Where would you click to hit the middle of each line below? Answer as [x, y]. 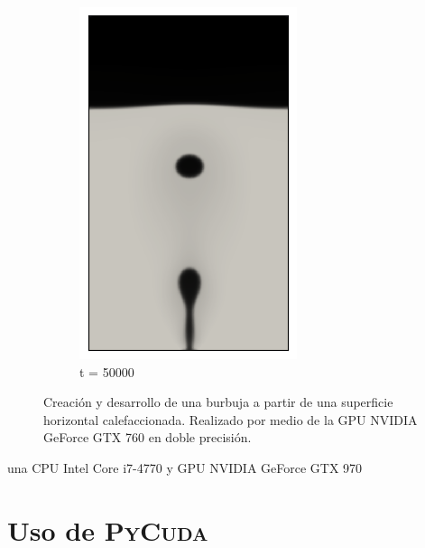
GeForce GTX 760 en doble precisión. [148, 437]
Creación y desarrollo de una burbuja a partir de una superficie [218, 402]
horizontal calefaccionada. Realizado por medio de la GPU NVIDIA [231, 419]
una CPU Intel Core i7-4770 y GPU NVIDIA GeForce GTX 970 [185, 467]
